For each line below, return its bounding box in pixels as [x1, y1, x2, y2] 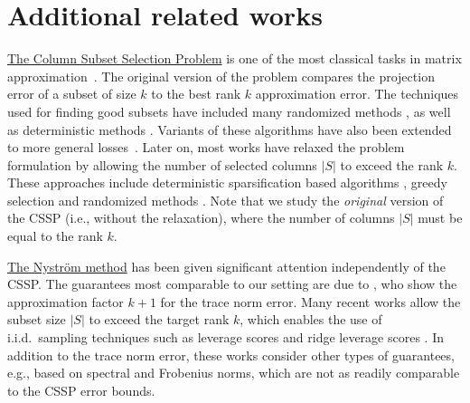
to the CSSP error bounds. [7, 380, 155, 399]
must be [418, 208, 463, 227]
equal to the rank [7, 226, 103, 245]
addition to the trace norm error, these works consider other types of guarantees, [7, 345, 455, 364]
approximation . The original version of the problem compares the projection [7, 66, 435, 85]
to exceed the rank [340, 155, 444, 174]
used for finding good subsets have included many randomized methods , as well [7, 101, 451, 120]
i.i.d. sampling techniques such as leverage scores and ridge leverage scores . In [7, 328, 444, 347]
